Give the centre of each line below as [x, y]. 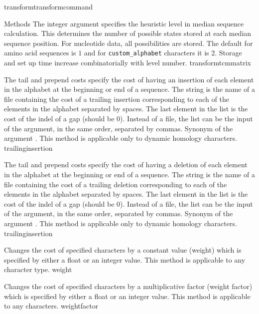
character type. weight [38, 269]
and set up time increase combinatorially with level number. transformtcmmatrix [128, 63]
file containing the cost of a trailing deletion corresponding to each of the [116, 184]
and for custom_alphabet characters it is [146, 53]
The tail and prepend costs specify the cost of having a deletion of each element [126, 164]
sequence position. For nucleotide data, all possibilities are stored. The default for [129, 43]
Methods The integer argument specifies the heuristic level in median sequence [124, 23]
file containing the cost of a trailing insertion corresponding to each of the [117, 99]
